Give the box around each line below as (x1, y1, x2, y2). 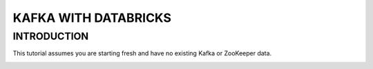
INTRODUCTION (12, 30, 89, 42)
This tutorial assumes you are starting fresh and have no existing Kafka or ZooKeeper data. (12, 49, 272, 57)
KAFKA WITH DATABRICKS (12, 10, 172, 25)
